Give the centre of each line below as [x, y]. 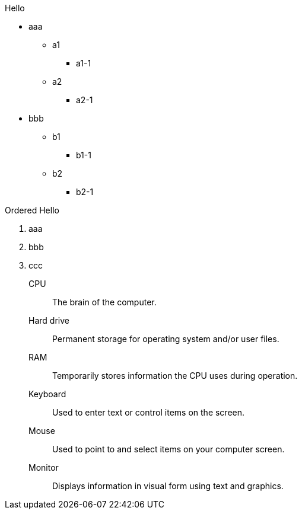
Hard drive [49, 320]
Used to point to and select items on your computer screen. [169, 449]
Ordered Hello [32, 210]
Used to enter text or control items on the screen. [149, 412]
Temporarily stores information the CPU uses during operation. [175, 376]
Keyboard [47, 394]
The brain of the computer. [104, 302]
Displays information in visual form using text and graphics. [168, 486]
